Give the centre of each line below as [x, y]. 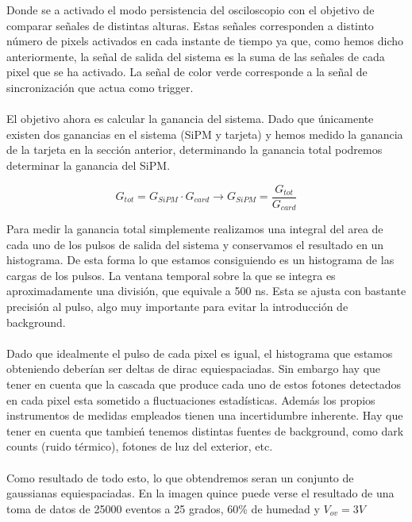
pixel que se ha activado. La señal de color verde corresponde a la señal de [187, 72]
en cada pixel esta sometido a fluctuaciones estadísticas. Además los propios [191, 399]
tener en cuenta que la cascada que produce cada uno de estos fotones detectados [204, 384]
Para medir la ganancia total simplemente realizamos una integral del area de [195, 229]
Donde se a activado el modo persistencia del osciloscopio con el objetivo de [191, 10]
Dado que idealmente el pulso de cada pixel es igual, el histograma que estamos [200, 353]
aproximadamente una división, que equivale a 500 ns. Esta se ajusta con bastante [206, 291]
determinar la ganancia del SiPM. [89, 165]
